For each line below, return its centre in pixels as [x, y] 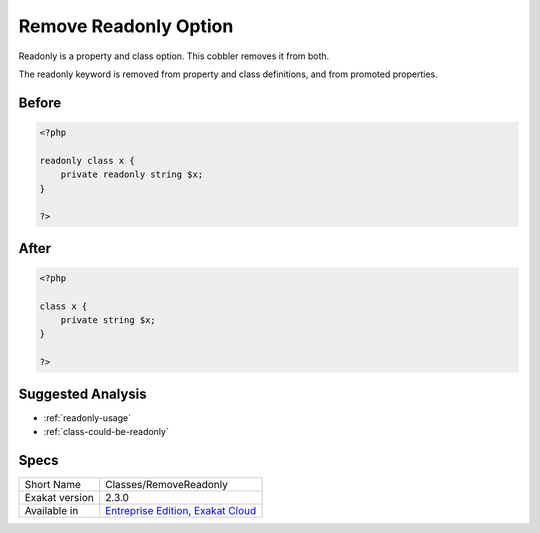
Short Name [53, 485]
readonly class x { [87, 160]
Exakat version [59, 498]
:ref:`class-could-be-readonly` [106, 432]
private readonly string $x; [132, 174]
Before [40, 102]
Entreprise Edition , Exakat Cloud [181, 511]
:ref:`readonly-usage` [87, 417]
